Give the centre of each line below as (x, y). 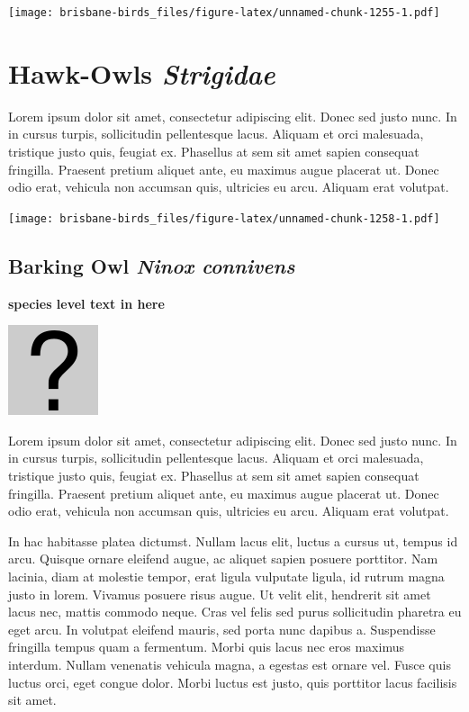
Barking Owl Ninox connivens (152, 265)
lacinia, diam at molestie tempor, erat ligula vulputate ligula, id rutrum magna (226, 576)
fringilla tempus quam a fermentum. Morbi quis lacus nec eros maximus (206, 647)
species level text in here (86, 303)
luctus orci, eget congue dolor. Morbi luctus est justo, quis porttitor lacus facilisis (233, 682)
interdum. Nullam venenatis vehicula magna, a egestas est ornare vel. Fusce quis (230, 664)
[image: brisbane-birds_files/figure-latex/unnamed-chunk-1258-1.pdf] (224, 218)
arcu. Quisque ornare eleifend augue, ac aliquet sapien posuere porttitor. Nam (223, 559)
